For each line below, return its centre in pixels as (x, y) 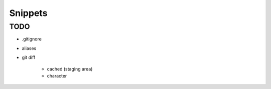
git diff (29, 57)
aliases (29, 48)
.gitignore (32, 39)
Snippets (28, 13)
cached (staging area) (70, 69)
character (57, 75)
